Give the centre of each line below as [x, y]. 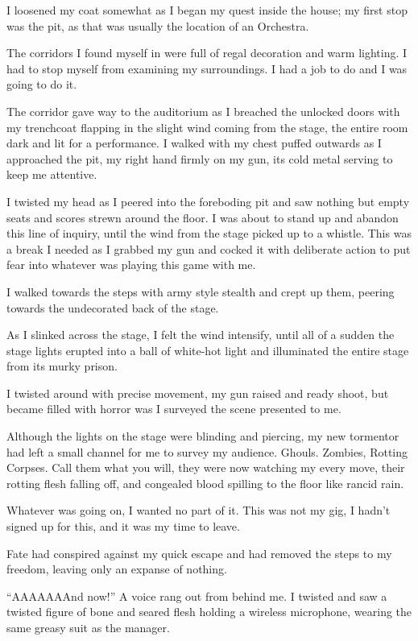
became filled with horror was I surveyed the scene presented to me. [174, 409]
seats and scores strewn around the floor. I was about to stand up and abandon [203, 217]
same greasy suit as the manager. [88, 627]
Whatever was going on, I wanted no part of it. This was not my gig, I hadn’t [199, 510]
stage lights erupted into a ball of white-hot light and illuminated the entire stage [208, 350]
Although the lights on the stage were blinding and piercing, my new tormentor [203, 436]
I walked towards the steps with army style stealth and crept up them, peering [201, 291]
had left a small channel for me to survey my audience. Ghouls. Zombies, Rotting [207, 451]
